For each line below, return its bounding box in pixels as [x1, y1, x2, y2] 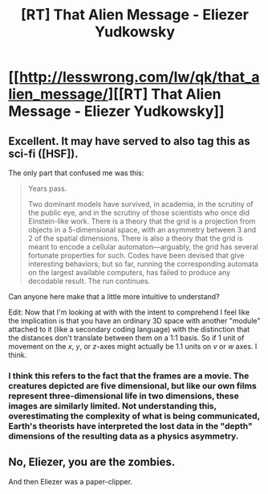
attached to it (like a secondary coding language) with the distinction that [8, 324, 250, 334]
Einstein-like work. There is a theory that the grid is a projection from [27, 216, 256, 226]
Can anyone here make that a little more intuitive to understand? [8, 292, 220, 301]
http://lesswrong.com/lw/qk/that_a [18, 68, 260, 86]
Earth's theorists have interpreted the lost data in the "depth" [8, 420, 253, 431]
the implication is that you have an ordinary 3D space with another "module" [8, 316, 261, 325]
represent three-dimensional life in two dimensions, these [8, 390, 239, 401]
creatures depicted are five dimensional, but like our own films [8, 380, 257, 391]
